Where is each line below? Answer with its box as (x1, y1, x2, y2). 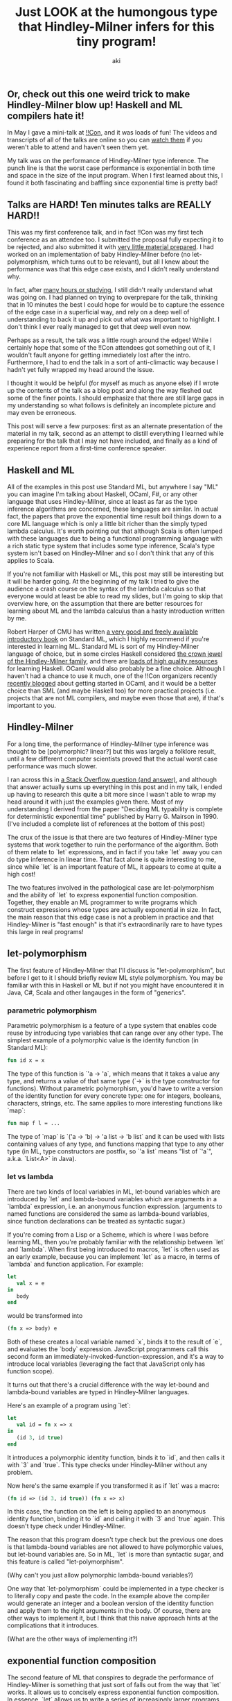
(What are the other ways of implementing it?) (7, 1635, 139, 1643)
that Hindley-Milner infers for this (18, 19, 215, 35)
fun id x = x (7, 1056, 45, 1064)
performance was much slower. (7, 761, 98, 770)
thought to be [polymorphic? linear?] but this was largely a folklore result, (7, 747, 216, 755)
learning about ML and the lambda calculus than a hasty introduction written (7, 607, 225, 615)
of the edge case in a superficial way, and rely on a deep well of (7, 308, 190, 316)
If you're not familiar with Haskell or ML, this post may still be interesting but (7, 570, 224, 578)
